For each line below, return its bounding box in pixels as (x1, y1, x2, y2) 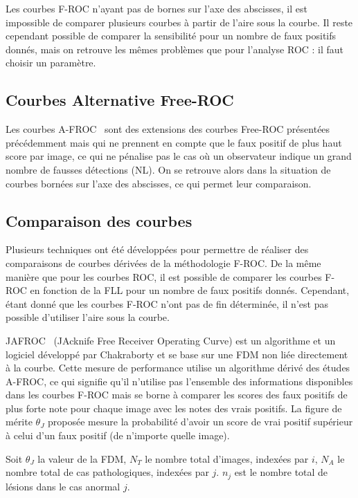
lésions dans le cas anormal (6, 479, 120, 493)
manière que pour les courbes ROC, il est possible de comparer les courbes (6, 269, 322, 284)
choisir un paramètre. (6, 55, 96, 70)
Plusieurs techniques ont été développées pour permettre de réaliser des (6, 242, 309, 257)
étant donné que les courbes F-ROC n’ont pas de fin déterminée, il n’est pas (6, 296, 328, 311)
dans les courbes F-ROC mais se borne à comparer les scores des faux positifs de (6, 387, 348, 402)
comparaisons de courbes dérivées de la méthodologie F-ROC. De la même (6, 255, 321, 270)
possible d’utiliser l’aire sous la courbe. (6, 310, 170, 324)
